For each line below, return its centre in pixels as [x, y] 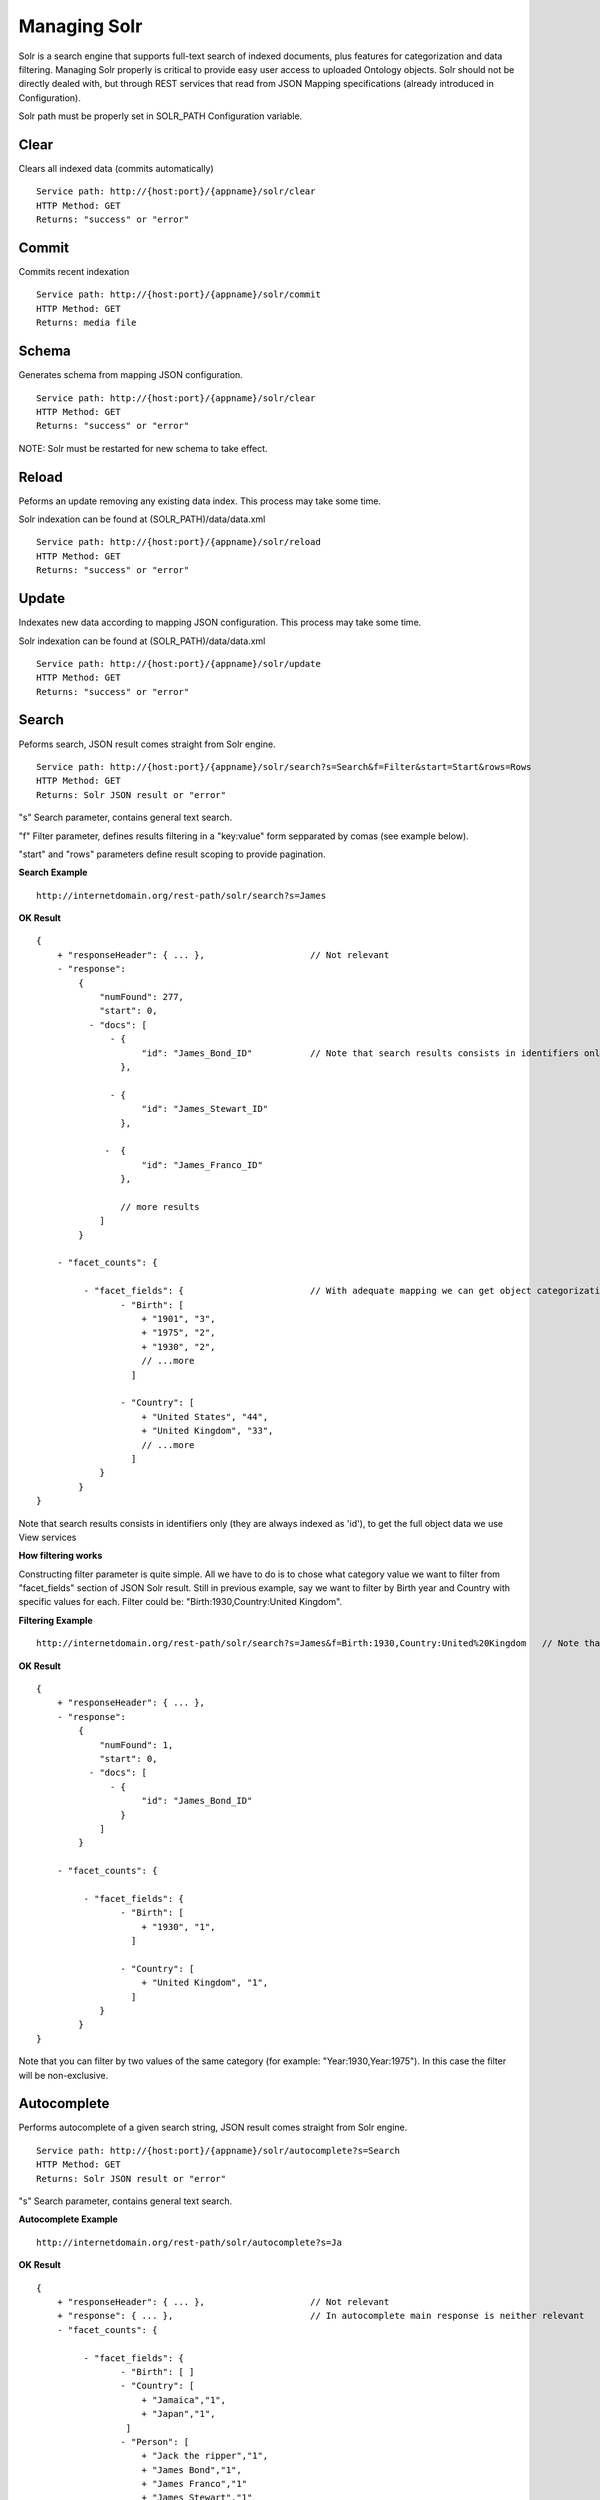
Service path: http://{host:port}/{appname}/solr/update [179, 663]
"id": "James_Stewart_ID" [205, 1109]
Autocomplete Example [68, 2219]
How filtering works [60, 1556]
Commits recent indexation [74, 272]
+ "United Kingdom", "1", [205, 1983]
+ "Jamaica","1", [184, 2399]
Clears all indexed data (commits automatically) [116, 169]
